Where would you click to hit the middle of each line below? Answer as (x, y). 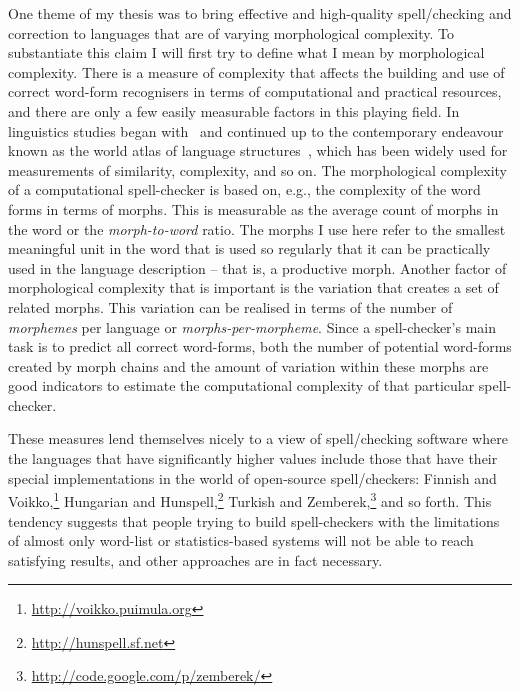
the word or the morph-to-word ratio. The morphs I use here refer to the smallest (257, 228)
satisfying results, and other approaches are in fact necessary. (195, 559)
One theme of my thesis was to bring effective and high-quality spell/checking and (260, 13)
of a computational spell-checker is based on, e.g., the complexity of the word (244, 189)
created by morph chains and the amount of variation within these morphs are (248, 365)
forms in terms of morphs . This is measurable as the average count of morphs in (253, 208)
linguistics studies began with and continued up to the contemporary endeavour (256, 130)
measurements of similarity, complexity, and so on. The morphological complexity (257, 169)
